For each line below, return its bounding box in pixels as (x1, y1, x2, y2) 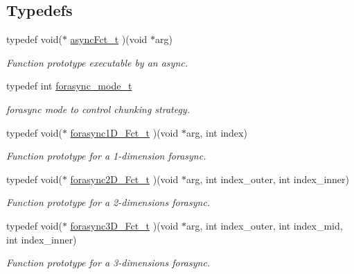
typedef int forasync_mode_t (6, 78, 132, 93)
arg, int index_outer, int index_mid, (186, 218, 343, 232)
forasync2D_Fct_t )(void (70, 171, 179, 186)
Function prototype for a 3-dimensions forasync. (6, 255, 211, 270)
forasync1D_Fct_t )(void (70, 125, 179, 139)
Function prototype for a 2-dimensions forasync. (6, 195, 211, 209)
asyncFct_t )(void (70, 32, 148, 46)
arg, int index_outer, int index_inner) (186, 171, 350, 186)
